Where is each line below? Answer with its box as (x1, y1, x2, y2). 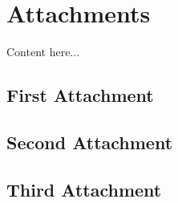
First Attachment (6, 83, 154, 108)
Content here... (6, 43, 80, 60)
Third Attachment (6, 177, 162, 201)
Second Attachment (6, 129, 173, 154)
